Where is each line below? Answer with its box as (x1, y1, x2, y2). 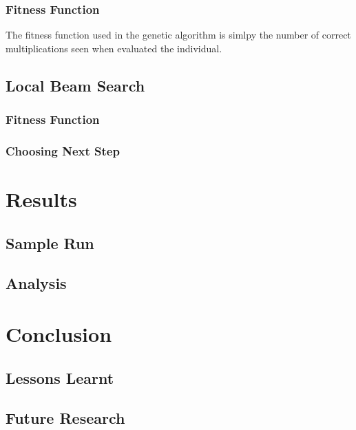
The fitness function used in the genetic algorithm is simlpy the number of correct (6, 28, 351, 42)
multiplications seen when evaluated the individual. (6, 41, 222, 55)
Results (6, 185, 77, 213)
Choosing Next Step (6, 142, 120, 159)
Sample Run (6, 232, 94, 253)
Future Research (6, 407, 125, 429)
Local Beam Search (6, 74, 145, 96)
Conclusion (6, 320, 112, 347)
